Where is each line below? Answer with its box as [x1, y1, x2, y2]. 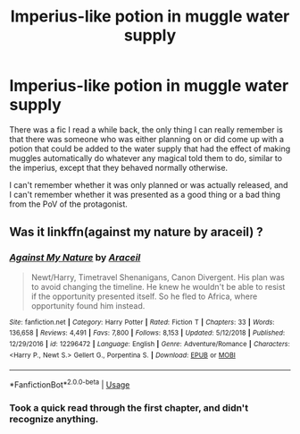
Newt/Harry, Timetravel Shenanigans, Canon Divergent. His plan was [30, 271, 286, 283]
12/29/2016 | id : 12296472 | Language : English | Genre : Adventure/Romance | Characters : [9, 339, 290, 348]
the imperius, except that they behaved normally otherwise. [9, 162, 229, 173]
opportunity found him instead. [30, 300, 146, 311]
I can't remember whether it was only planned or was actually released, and [9, 179, 288, 190]
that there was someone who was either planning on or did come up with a [9, 133, 284, 144]
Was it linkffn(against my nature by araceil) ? [9, 225, 263, 240]
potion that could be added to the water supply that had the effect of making [9, 143, 291, 154]
